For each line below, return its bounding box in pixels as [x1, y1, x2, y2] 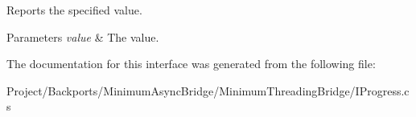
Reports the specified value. [6, 2, 142, 18]
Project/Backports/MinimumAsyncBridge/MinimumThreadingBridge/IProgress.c [6, 82, 410, 99]
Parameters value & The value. [6, 28, 159, 45]
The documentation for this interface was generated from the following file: [6, 55, 376, 72]
